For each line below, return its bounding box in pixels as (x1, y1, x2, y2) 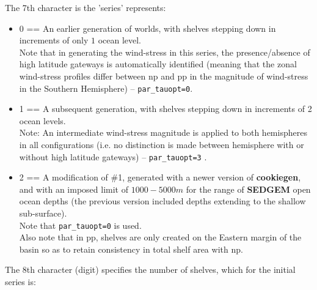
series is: (5, 275, 36, 288)
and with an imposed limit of (19, 182, 129, 195)
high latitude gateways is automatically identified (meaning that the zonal (19, 58, 297, 70)
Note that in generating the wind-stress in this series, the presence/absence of (19, 45, 310, 58)
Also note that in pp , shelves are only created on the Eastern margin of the (19, 231, 302, 244)
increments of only (19, 34, 89, 46)
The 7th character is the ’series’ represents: (5, 1, 166, 13)
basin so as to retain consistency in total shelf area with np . (19, 242, 243, 255)
